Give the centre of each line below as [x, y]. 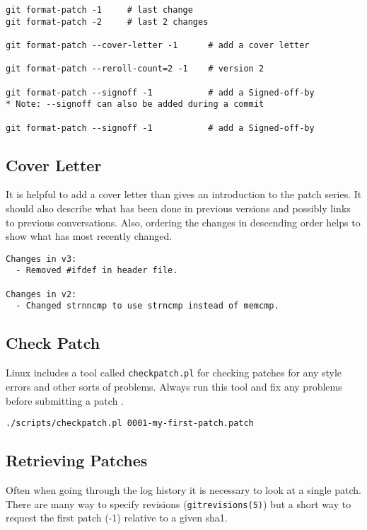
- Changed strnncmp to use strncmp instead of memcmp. [147, 306]
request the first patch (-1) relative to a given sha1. [117, 518]
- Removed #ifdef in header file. [97, 271]
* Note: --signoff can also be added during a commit [135, 104]
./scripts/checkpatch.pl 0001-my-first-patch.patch [130, 424]
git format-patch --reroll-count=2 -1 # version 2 [135, 69]
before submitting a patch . [65, 400]
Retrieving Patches [77, 460]
